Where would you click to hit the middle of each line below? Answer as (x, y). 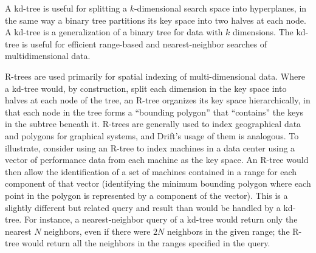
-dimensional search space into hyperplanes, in (220, 8)
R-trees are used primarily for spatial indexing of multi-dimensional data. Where (155, 76)
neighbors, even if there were (97, 231)
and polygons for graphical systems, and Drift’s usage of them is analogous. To (152, 135)
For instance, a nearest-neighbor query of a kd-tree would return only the (161, 219)
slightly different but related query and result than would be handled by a (143, 207)
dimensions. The (263, 32)
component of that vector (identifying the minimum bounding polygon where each (158, 183)
